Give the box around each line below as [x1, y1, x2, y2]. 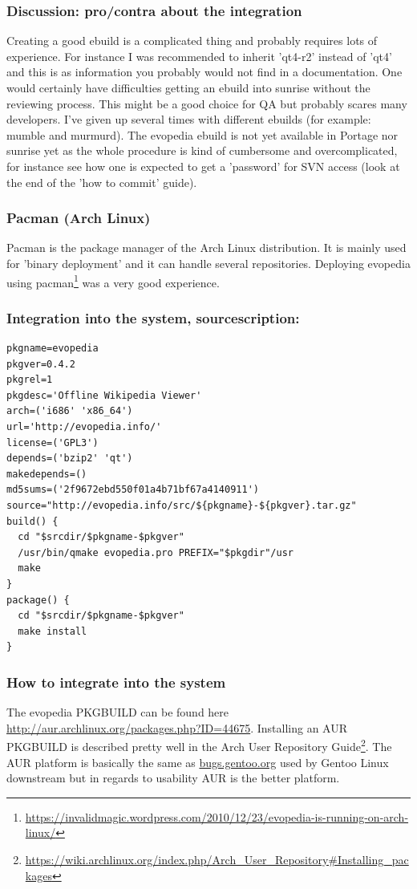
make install [18, 625, 87, 637]
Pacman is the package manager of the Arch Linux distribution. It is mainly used [6, 239, 407, 256]
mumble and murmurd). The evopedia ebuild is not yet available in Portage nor [6, 126, 399, 143]
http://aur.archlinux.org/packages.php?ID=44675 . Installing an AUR [6, 719, 348, 736]
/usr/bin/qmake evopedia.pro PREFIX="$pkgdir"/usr [18, 546, 294, 558]
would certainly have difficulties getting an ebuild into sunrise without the [6, 79, 370, 95]
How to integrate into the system [6, 672, 226, 692]
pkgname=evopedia [6, 343, 99, 355]
